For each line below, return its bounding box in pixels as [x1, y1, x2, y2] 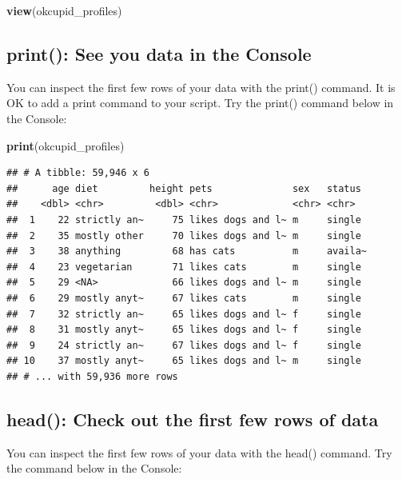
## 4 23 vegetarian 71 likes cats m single [6, 261, 361, 273]
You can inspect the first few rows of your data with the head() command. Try [6, 444, 392, 461]
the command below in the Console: [6, 460, 182, 477]
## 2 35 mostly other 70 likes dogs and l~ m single [6, 230, 361, 241]
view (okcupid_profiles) [6, 2, 122, 18]
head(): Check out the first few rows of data [6, 406, 379, 431]
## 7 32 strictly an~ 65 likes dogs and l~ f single [6, 308, 361, 320]
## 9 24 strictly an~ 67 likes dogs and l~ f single [6, 339, 361, 351]
